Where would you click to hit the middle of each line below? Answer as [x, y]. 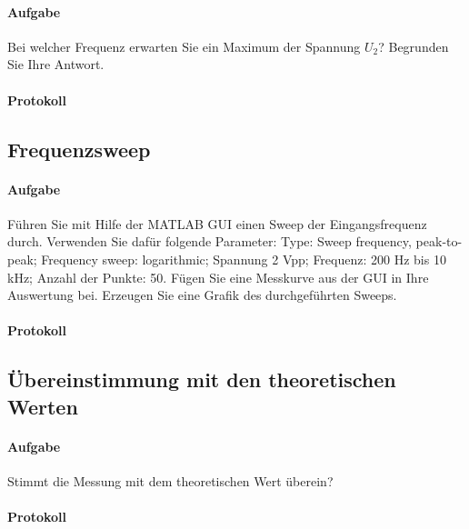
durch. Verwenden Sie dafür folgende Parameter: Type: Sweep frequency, [210, 241]
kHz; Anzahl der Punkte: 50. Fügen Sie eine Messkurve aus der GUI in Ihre [218, 277]
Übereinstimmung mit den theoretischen [202, 379]
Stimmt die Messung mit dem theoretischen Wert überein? [170, 480]
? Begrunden [414, 46]
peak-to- [439, 241]
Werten [43, 406]
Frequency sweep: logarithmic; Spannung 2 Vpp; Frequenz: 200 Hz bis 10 [244, 259]
